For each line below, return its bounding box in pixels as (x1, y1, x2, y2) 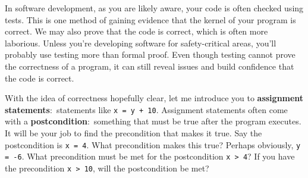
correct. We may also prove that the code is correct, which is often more (5, 25, 268, 38)
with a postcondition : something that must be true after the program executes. (5, 115, 301, 127)
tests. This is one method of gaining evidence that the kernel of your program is (5, 13, 296, 26)
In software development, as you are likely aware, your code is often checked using (5, 2, 304, 14)
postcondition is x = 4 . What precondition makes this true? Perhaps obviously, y (5, 138, 301, 151)
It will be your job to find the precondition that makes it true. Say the (5, 127, 262, 139)
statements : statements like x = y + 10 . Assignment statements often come (5, 103, 288, 115)
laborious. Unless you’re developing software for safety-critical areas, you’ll (5, 36, 276, 49)
